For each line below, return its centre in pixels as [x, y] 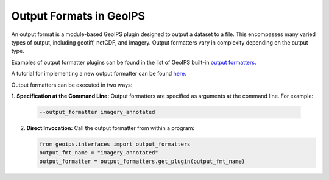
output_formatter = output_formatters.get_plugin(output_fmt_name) [142, 161]
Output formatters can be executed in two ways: [72, 85]
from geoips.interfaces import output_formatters [115, 144]
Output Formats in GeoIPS [78, 16]
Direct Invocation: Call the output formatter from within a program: [111, 128]
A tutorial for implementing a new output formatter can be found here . [99, 74]
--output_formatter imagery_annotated [97, 112]
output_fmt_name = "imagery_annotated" [99, 153]
